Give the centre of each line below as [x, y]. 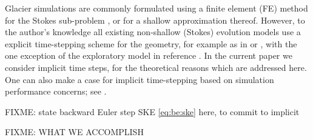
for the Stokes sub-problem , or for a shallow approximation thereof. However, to [155, 20]
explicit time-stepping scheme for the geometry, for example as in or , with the [151, 43]
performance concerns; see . [56, 91]
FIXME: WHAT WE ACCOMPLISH [74, 132]
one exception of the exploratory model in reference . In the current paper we [149, 55]
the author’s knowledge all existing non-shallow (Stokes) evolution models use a [153, 32]
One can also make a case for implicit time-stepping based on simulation [140, 79]
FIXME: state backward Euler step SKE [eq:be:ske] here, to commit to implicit [152, 111]
